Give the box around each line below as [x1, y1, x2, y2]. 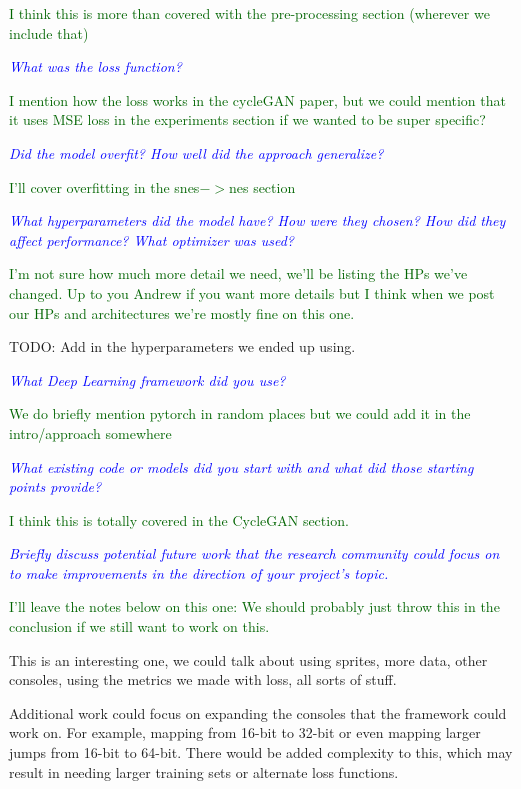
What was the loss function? [9, 56, 182, 77]
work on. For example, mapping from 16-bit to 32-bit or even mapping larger [9, 722, 481, 743]
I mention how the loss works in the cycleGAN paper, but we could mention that [9, 89, 506, 110]
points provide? [9, 476, 102, 497]
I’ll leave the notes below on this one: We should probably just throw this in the [9, 596, 500, 617]
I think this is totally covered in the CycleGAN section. [9, 509, 349, 530]
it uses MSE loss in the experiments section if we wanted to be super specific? [9, 109, 486, 130]
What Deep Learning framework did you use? [9, 369, 286, 390]
